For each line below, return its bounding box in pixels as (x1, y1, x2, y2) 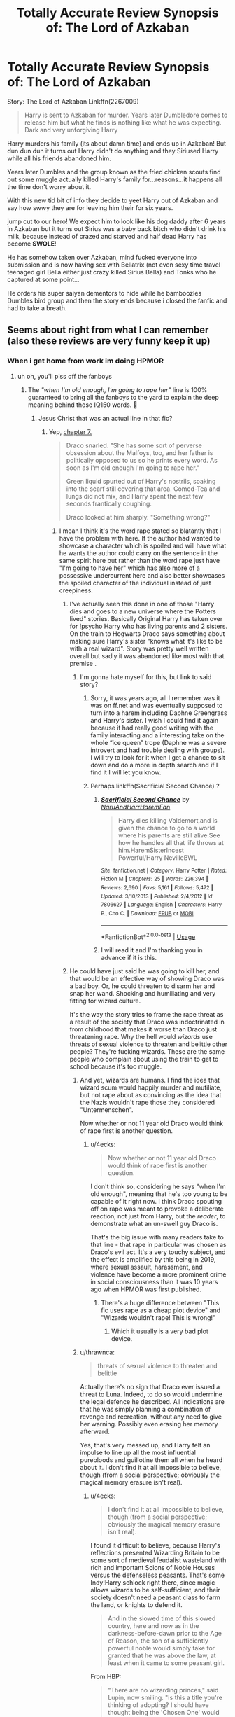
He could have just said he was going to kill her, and (69, 967, 220, 975)
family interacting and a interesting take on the (90, 730, 225, 739)
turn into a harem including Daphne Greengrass (90, 709, 227, 717)
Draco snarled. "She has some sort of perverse (66, 441, 203, 450)
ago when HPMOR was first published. (90, 1285, 201, 1293)
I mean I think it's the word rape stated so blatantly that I (59, 527, 222, 535)
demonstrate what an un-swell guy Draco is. (90, 1220, 218, 1228)
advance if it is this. (101, 954, 157, 962)
